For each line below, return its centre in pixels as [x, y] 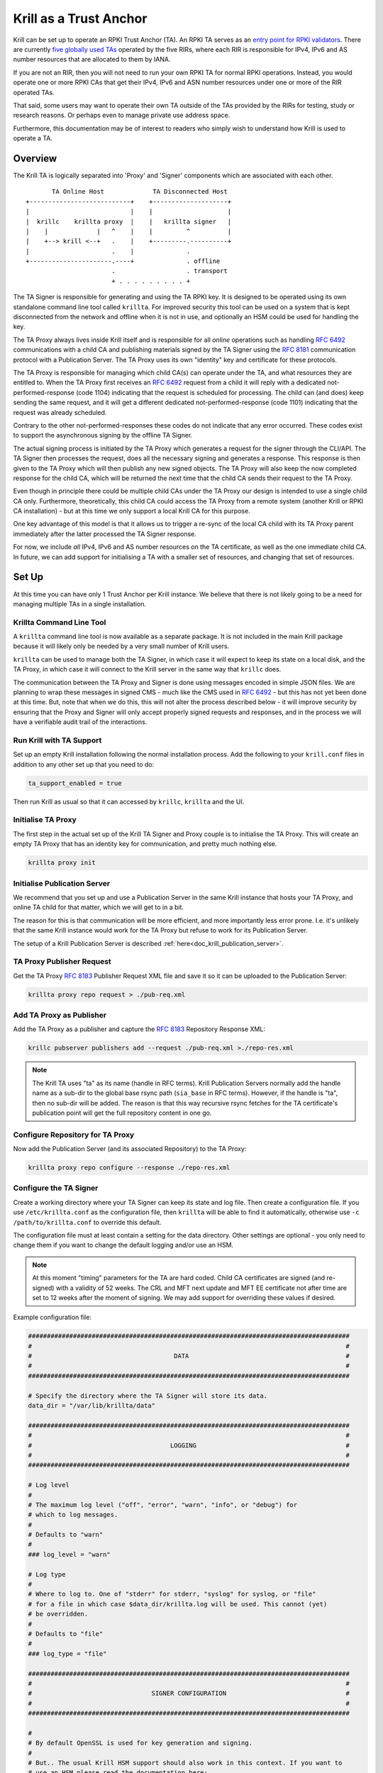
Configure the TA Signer [56, 1188]
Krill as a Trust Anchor [80, 18]
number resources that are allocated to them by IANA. [92, 60]
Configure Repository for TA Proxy [74, 1135]
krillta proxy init [62, 863]
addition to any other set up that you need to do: [84, 764]
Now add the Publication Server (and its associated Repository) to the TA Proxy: [130, 1149]
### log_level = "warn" [70, 1554]
